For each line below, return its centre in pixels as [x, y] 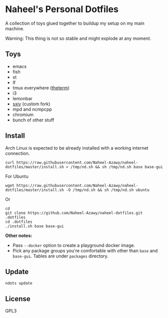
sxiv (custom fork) [31, 104]
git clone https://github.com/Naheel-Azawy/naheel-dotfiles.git [74, 213]
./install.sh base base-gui [35, 226]
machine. [15, 28]
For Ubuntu [17, 176]
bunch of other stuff [33, 120]
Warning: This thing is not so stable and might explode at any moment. [78, 38]
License [18, 299]
